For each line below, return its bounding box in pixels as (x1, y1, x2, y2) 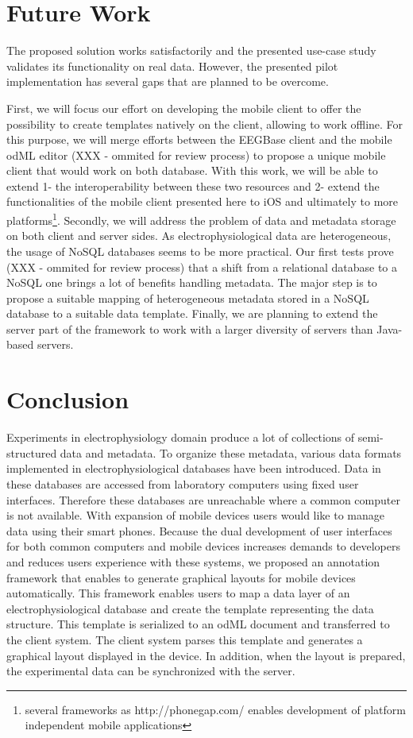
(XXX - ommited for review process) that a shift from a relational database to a (6, 258, 398, 275)
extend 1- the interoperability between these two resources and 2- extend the (6, 177, 380, 194)
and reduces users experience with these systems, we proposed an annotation (6, 553, 380, 570)
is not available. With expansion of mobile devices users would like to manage (6, 507, 385, 524)
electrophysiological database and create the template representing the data (6, 600, 374, 616)
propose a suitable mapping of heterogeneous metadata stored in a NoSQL (6, 289, 369, 306)
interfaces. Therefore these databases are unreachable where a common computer (6, 491, 400, 508)
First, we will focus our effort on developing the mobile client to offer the (6, 99, 361, 116)
